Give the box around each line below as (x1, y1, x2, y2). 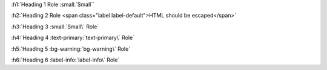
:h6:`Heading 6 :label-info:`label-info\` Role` (11, 56, 120, 63)
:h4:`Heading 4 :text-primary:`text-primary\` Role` (11, 34, 135, 42)
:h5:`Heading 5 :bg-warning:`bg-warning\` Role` (11, 45, 130, 52)
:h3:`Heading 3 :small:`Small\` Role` (11, 23, 99, 30)
